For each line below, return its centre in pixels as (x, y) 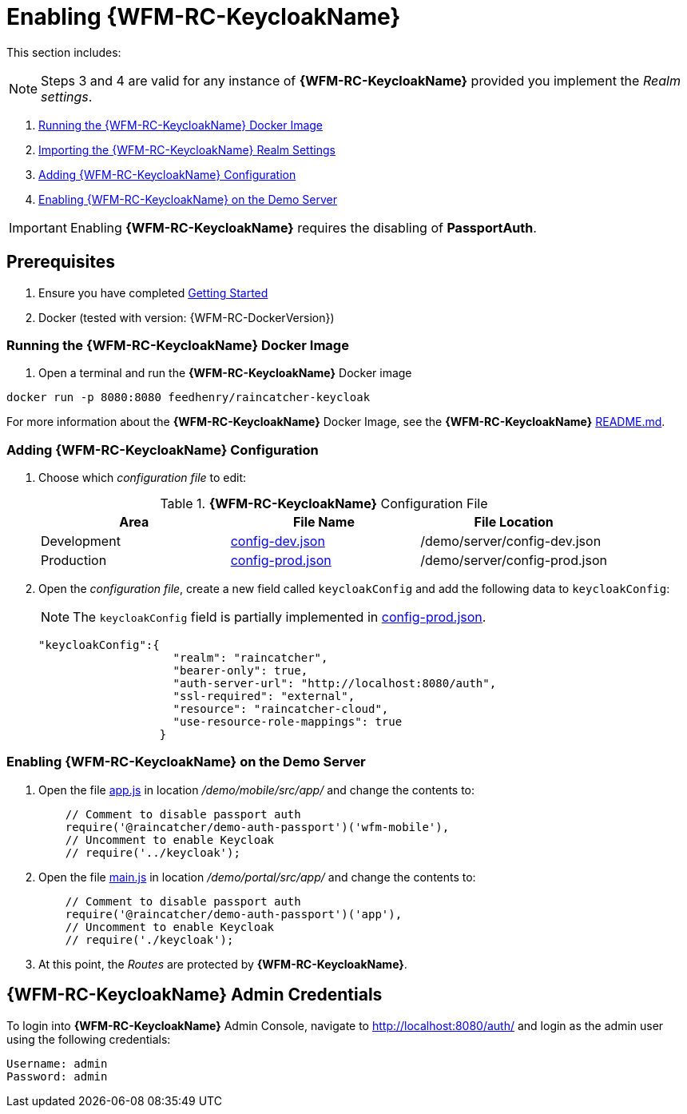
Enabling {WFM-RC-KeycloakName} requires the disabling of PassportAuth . (303, 227)
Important (38, 227)
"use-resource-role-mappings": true (288, 722)
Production (74, 561)
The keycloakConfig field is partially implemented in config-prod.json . (280, 617)
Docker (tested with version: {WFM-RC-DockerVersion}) (187, 317)
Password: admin (57, 1076)
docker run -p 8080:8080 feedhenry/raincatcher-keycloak (189, 398)
